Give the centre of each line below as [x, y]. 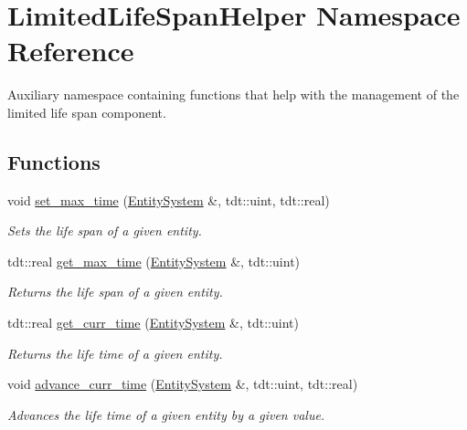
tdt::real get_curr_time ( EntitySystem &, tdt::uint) [153, 323]
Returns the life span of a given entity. [115, 292]
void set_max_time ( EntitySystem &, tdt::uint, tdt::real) [169, 199]
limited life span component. [87, 112]
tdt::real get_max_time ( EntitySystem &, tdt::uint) [154, 261]
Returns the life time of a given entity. [115, 353]
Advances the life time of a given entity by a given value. [166, 414]
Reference [71, 51]
